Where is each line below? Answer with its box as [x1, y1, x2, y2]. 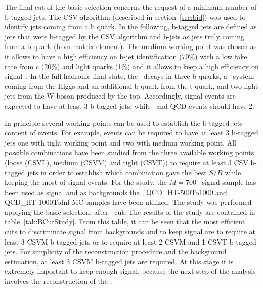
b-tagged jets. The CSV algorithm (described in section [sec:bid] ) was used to [5, 11, 246, 22]
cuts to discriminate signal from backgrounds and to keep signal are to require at [5, 226, 256, 237]
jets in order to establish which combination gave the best [27, 167, 207, 177]
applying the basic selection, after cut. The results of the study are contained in [5, 206, 255, 217]
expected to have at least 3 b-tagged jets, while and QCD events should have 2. [5, 100, 254, 111]
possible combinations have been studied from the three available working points [5, 147, 254, 158]
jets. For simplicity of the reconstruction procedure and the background [5, 246, 227, 257]
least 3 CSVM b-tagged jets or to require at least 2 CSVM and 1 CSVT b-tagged [5, 236, 256, 247]
